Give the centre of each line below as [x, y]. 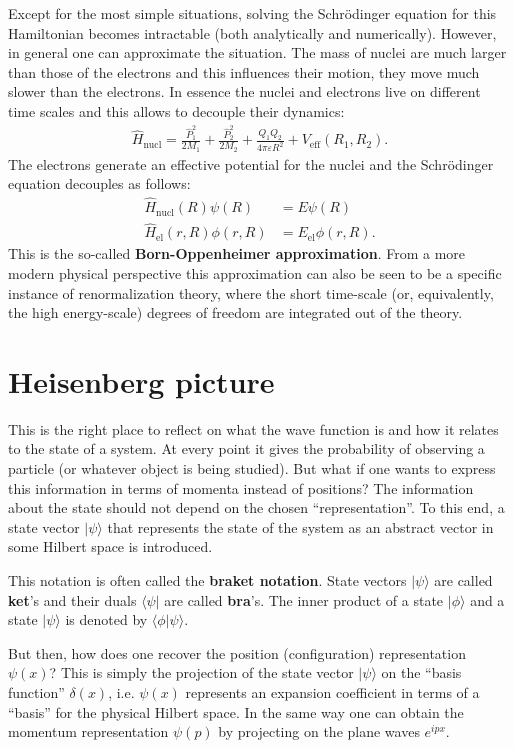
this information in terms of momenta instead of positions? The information [241, 487]
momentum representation [88, 731]
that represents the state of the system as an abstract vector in [300, 526]
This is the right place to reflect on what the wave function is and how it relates [253, 428]
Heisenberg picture [141, 380]
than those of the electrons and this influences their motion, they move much [244, 71]
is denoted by [106, 619]
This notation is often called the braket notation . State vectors [207, 580]
